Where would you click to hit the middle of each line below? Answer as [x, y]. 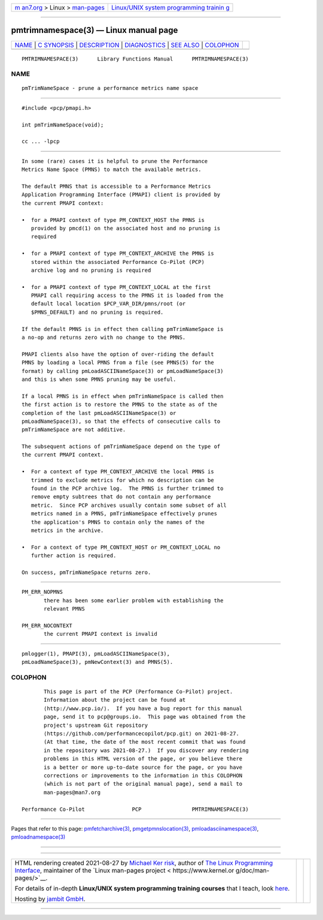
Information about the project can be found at [115, 700]
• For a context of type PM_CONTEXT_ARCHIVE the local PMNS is [118, 472]
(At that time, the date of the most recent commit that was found [145, 742]
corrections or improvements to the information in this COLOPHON [143, 775]
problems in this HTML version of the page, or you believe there [143, 759]
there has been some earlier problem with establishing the [134, 600]
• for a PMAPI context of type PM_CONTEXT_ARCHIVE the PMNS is [118, 254]
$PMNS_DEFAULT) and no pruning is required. [97, 312]
